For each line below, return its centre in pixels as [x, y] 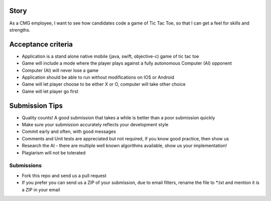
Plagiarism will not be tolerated [54, 152]
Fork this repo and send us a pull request [64, 175]
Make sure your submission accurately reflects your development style [95, 125]
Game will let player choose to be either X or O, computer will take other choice [104, 84]
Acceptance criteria [41, 44]
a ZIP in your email [41, 189]
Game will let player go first [50, 91]
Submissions [26, 165]
